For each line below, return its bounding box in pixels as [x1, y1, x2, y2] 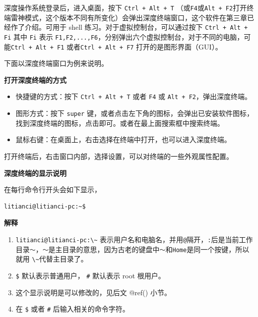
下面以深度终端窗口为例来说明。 [4, 58, 108, 68]
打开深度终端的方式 [4, 74, 66, 85]
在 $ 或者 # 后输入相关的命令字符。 [15, 304, 129, 314]
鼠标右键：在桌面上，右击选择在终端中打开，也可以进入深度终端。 [15, 134, 231, 145]
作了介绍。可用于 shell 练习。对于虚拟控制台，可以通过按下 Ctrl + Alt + [10, 22, 248, 32]
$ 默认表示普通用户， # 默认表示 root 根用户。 [15, 270, 165, 280]
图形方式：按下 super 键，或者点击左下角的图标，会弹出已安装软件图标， [15, 108, 254, 118]
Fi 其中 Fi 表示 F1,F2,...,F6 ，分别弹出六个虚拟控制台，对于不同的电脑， [4, 31, 244, 42]
